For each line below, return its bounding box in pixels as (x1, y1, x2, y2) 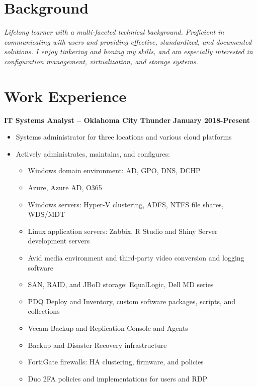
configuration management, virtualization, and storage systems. (4, 56, 198, 66)
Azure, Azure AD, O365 (28, 182, 102, 192)
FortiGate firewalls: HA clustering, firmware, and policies (28, 356, 204, 367)
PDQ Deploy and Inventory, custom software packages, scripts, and (28, 296, 236, 306)
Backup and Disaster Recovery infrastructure (28, 339, 167, 350)
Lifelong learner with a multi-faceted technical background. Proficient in (4, 27, 224, 37)
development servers (28, 235, 90, 246)
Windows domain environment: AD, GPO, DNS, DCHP (28, 165, 201, 176)
